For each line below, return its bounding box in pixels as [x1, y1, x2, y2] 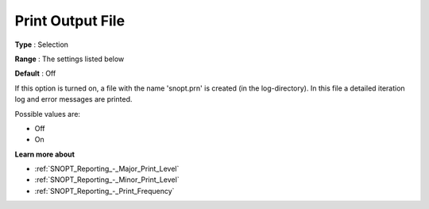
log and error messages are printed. [14, 95, 133, 104]
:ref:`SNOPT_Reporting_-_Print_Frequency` [34, 186, 175, 195]
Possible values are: [14, 109, 81, 118]
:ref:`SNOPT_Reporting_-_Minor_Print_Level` [34, 175, 180, 184]
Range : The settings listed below [14, 54, 125, 64]
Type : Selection [14, 40, 69, 49]
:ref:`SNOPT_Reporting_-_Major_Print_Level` [34, 164, 180, 174]
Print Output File [14, 12, 126, 29]
